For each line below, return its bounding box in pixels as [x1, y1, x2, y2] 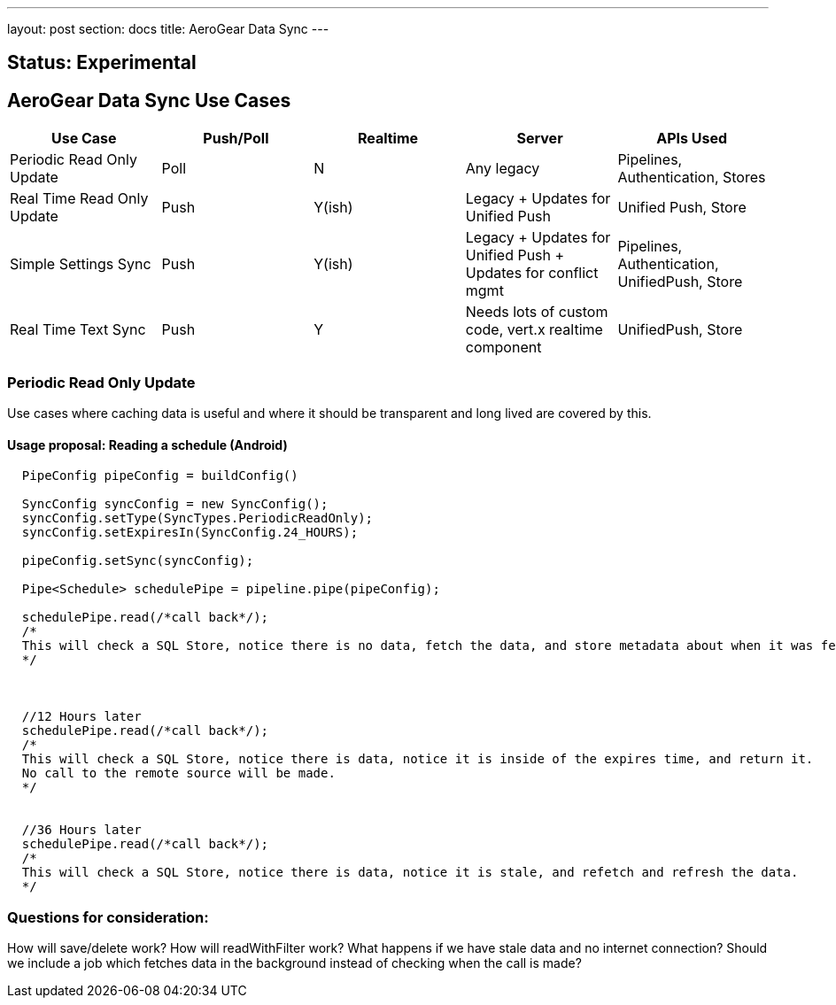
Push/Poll [203, 129, 269, 148]
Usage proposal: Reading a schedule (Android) [7, 437, 288, 452]
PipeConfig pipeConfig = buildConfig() [21, 468, 298, 483]
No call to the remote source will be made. [21, 766, 336, 781]
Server [516, 129, 563, 148]
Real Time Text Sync [10, 321, 146, 339]
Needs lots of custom [465, 303, 608, 321]
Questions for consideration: [7, 908, 209, 926]
